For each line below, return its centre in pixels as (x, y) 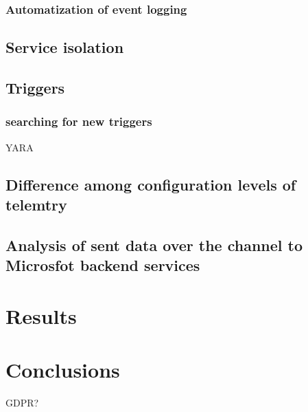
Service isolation (65, 47)
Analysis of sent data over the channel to (154, 245)
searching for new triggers (79, 121)
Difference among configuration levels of (151, 184)
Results (41, 315)
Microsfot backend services (103, 265)
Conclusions (63, 370)
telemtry (36, 204)
